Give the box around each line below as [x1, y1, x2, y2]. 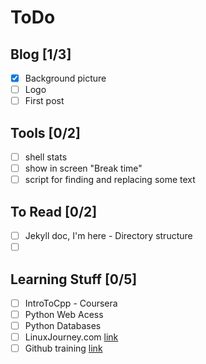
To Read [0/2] [10, 203, 98, 220]
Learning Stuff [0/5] [10, 271, 138, 288]
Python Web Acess [24, 309, 104, 320]
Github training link [24, 342, 103, 355]
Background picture [24, 72, 107, 84]
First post [24, 95, 65, 107]
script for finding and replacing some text [24, 174, 196, 186]
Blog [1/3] [10, 46, 72, 63]
